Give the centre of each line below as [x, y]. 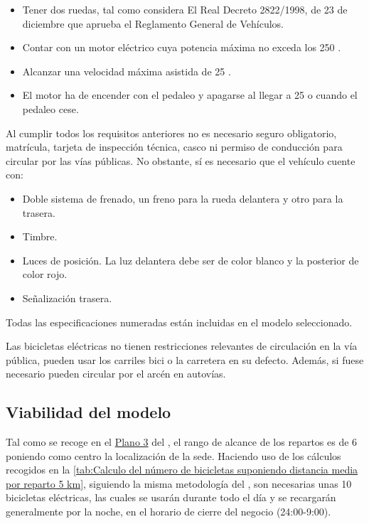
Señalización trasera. [67, 298]
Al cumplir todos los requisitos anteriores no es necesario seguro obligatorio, [171, 133]
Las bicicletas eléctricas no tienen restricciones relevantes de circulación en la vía [182, 346]
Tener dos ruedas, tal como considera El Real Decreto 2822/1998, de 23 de [185, 9]
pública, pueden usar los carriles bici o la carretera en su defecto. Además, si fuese [185, 359]
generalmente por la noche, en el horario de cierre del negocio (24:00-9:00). [169, 512]
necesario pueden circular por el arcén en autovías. [116, 374]
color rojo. [45, 274]
